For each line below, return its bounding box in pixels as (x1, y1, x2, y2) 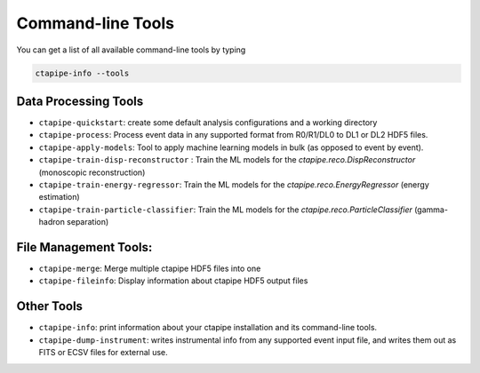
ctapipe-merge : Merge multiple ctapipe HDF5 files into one (38, 263, 261, 274)
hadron (38, 217, 66, 227)
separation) (67, 217, 109, 227)
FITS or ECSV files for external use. (38, 347, 168, 358)
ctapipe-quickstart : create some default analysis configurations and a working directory (38, 117, 378, 128)
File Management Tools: (16, 240, 153, 255)
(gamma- (413, 204, 449, 215)
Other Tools (16, 298, 84, 314)
